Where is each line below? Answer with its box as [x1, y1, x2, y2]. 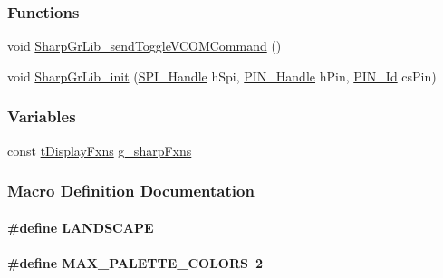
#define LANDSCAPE [7, 217, 154, 236]
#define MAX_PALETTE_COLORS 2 [7, 253, 264, 272]
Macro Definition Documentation [7, 179, 255, 202]
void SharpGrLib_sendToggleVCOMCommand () [7, 36, 282, 55]
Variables [7, 105, 76, 128]
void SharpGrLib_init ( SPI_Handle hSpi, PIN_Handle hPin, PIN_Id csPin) [7, 66, 437, 85]
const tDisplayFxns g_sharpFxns [7, 140, 192, 159]
